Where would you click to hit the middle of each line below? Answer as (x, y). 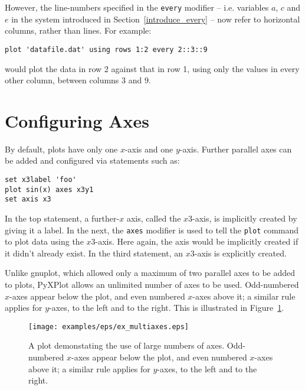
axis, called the (154, 218)
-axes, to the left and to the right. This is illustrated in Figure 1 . (167, 308)
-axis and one (149, 149)
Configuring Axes (77, 120)
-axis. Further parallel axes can (236, 149)
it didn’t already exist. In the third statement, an (94, 253)
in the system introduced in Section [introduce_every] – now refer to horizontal (156, 19)
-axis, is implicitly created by (245, 218)
